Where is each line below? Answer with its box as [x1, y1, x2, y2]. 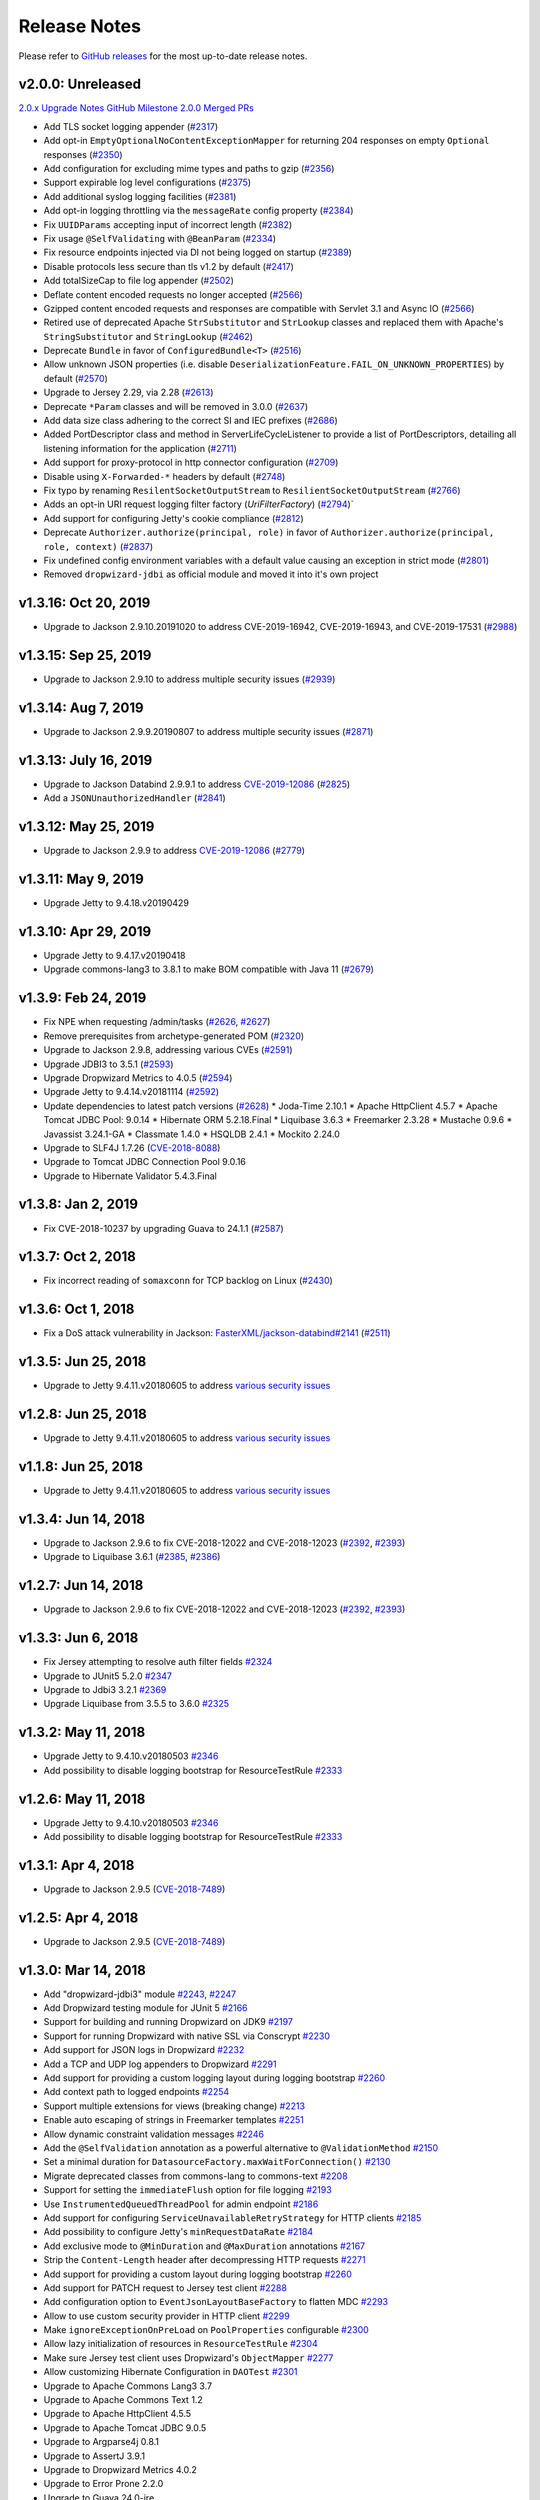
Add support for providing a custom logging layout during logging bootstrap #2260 [43, 2072, 386, 2084]
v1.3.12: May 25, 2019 [18, 818, 155, 835]
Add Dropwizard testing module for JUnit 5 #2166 [43, 2002, 249, 2014]
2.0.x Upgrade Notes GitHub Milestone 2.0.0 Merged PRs [18, 102, 254, 114]
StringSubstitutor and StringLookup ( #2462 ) [43, 330, 254, 342]
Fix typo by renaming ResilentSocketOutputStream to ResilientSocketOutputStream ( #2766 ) [43, 485, 461, 496]
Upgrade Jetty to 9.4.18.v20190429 [43, 897, 190, 909]
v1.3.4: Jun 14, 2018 [18, 1510, 145, 1527]
